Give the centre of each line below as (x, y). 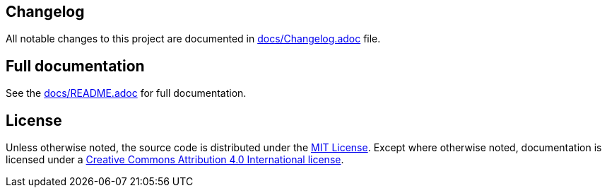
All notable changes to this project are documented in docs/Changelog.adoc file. (193, 39)
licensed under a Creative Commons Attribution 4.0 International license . (175, 160)
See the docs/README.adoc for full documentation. (126, 93)
